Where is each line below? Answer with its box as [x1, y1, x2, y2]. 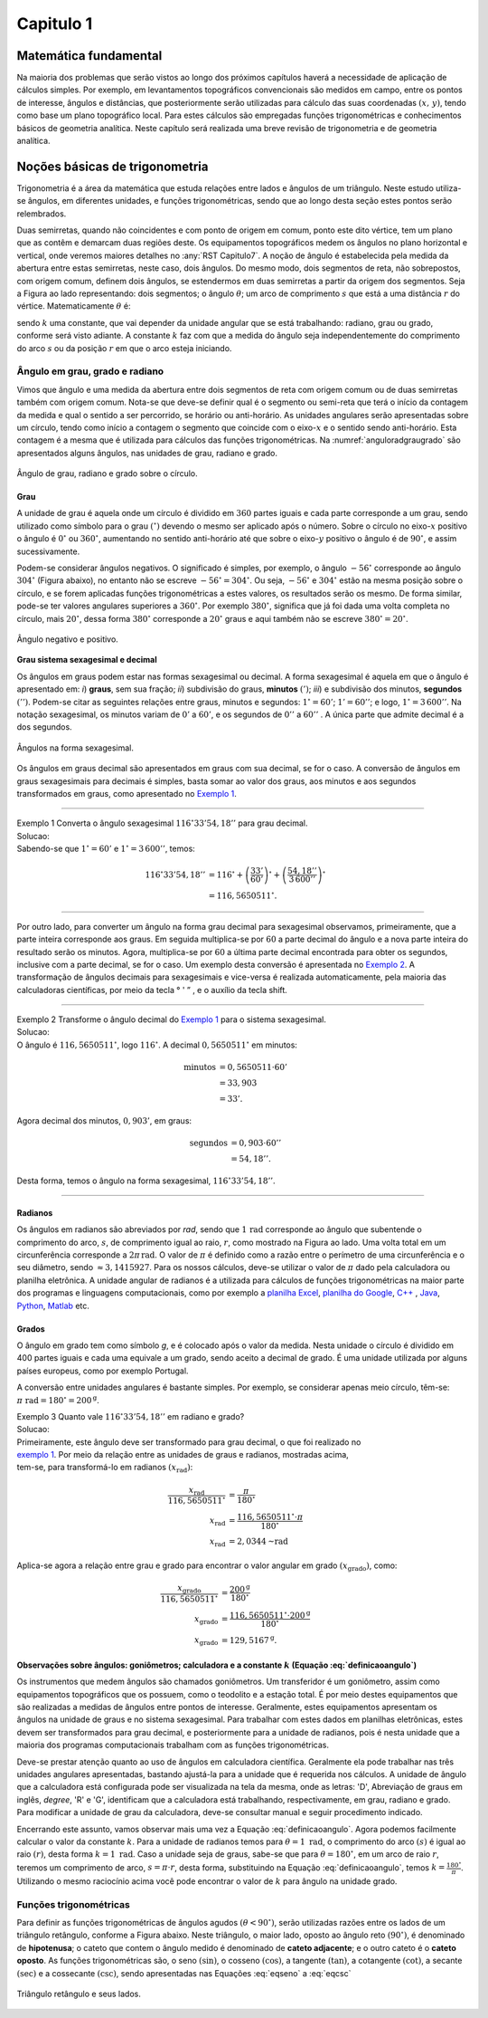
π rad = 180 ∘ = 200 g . [16, 1393, 99, 1405]
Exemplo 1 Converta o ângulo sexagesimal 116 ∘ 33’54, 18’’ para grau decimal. [16, 817, 308, 828]
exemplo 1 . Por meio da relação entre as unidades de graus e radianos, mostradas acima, [16, 1449, 350, 1460]
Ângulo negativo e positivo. [16, 634, 119, 645]
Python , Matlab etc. [16, 1300, 90, 1311]
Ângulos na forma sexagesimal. [16, 742, 135, 753]
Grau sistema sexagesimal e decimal [16, 655, 157, 665]
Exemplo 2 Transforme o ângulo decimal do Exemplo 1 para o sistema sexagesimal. [16, 1014, 327, 1025]
